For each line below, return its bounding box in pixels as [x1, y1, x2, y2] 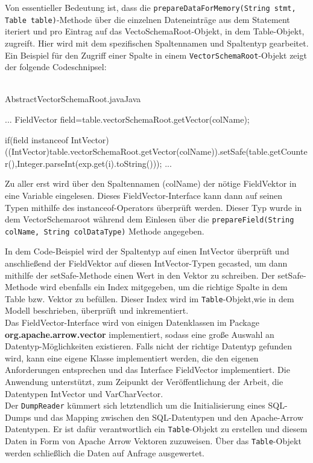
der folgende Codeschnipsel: [5, 60, 107, 73]
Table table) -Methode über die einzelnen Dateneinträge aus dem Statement [5, 13, 290, 25]
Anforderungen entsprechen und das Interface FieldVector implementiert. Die [5, 363, 290, 376]
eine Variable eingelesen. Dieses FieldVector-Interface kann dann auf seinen [5, 189, 283, 201]
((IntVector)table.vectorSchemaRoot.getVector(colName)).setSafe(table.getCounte [5, 145, 308, 158]
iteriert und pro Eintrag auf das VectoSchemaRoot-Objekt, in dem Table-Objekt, [5, 25, 305, 37]
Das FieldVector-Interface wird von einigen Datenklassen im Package [5, 316, 259, 329]
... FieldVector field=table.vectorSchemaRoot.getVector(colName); [5, 112, 250, 125]
